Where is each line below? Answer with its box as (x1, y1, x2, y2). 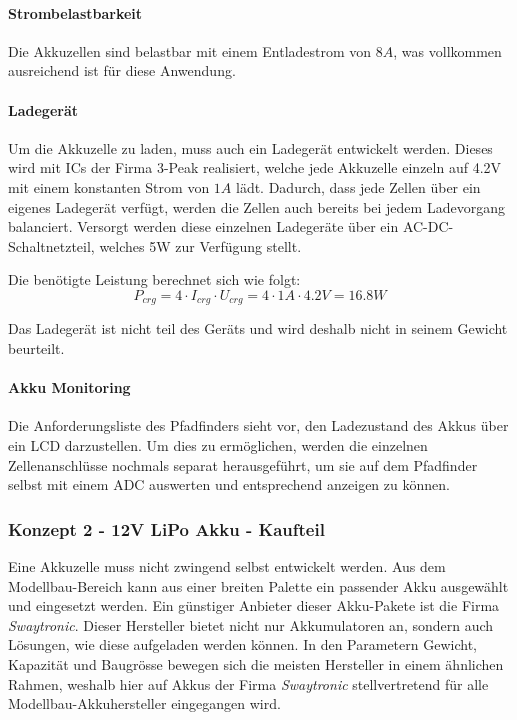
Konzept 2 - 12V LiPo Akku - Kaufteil (8, 516, 325, 541)
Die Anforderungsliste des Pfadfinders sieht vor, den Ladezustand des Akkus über (8, 415, 509, 436)
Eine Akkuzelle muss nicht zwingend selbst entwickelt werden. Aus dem (8, 555, 446, 576)
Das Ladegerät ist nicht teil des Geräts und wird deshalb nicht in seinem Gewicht (8, 318, 508, 339)
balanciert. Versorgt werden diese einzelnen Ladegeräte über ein (8, 216, 399, 237)
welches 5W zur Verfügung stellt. (99, 235, 302, 256)
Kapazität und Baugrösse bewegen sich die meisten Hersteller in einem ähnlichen (8, 653, 504, 674)
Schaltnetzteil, (8, 235, 95, 256)
